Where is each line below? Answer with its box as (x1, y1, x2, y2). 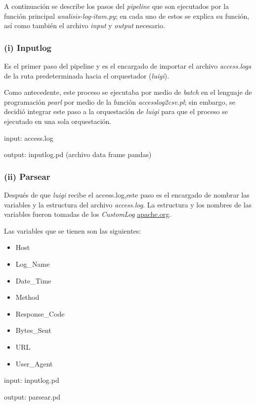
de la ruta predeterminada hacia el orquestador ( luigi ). (4, 70, 170, 81)
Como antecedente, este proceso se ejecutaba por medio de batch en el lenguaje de (4, 87, 252, 97)
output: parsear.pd (4, 391, 61, 402)
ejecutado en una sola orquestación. (4, 116, 112, 126)
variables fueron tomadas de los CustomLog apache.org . (4, 209, 171, 219)
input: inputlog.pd (4, 375, 59, 385)
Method (15, 292, 40, 302)
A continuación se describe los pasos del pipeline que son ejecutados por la (4, 1, 229, 11)
